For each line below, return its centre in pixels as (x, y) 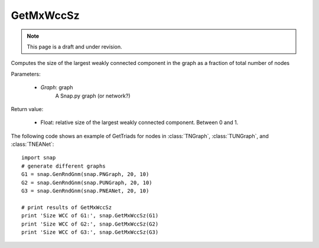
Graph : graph (57, 87)
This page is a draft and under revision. (74, 47)
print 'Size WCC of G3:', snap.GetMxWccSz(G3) (90, 232)
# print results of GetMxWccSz (67, 207)
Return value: (27, 109)
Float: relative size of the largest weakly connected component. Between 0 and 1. (139, 123)
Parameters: (26, 74)
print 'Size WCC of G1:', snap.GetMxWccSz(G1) (90, 216)
